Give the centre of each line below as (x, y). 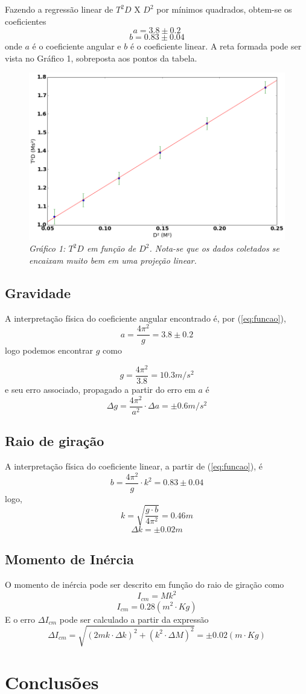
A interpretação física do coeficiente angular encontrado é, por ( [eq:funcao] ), (145, 318)
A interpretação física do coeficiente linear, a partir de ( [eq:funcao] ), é (134, 466)
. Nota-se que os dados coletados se (214, 248)
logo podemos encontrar (49, 350)
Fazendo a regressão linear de (59, 9)
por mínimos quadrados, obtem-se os (224, 9)
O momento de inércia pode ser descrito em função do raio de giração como (145, 584)
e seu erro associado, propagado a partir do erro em (100, 389)
